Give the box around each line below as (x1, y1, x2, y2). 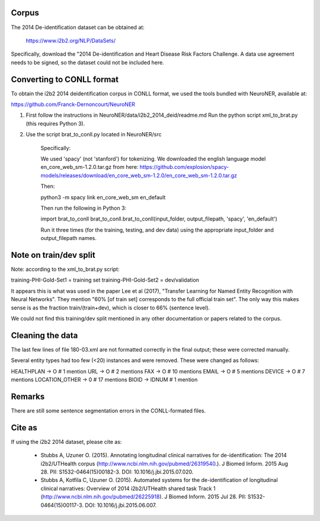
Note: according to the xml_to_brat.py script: (11, 266, 120, 273)
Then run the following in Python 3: (40, 204, 127, 212)
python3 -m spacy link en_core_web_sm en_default (40, 193, 166, 201)
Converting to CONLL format (11, 74, 119, 84)
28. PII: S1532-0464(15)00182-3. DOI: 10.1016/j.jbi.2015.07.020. (40, 468, 194, 475)
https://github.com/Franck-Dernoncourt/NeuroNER (11, 101, 136, 108)
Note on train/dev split (11, 250, 95, 260)
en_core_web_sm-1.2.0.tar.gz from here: (40, 164, 139, 171)
